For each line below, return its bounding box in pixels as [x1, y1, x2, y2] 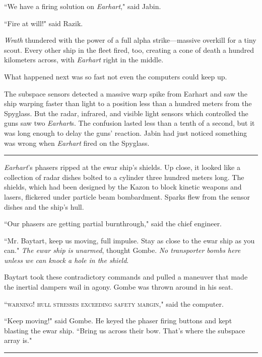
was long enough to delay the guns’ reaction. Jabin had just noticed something [4, 127, 247, 138]
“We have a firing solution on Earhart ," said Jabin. [4, 1, 161, 11]
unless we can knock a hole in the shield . [4, 254, 129, 265]
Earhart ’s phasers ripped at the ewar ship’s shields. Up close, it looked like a [4, 162, 240, 172]
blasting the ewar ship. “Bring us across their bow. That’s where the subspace [4, 325, 245, 335]
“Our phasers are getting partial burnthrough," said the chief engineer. [4, 218, 222, 229]
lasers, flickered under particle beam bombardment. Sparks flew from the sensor [4, 191, 250, 202]
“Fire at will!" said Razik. [4, 18, 83, 28]
